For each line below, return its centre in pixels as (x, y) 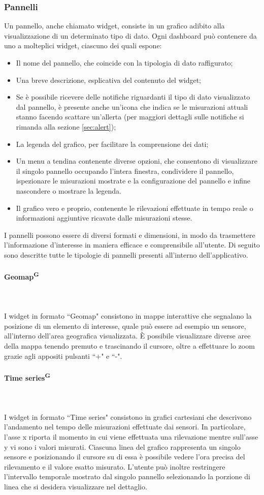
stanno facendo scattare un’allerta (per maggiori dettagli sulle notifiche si (130, 117)
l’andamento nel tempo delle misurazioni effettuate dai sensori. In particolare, (125, 427)
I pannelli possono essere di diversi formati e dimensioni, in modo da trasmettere (130, 235)
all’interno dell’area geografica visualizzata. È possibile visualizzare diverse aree (127, 336)
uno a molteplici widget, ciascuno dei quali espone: (83, 45)
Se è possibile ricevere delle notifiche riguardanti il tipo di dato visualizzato (133, 97)
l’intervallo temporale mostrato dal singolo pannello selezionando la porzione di (127, 476)
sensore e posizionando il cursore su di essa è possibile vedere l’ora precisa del (125, 457)
